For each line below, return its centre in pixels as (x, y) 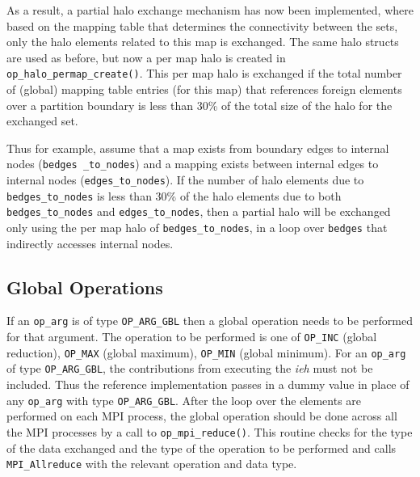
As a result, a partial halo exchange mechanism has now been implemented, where (210, 10)
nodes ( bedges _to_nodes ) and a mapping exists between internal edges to (193, 164)
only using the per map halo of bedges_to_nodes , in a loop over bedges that (197, 228)
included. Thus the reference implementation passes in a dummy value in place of (208, 384)
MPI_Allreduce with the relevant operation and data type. (152, 464)
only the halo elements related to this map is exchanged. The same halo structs (203, 42)
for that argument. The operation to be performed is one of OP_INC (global (192, 337)
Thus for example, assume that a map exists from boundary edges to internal (198, 148)
